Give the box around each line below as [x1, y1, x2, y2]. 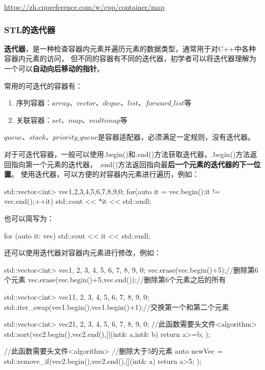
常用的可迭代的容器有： [4, 80, 83, 91]
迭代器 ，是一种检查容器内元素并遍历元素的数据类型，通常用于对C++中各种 [4, 43, 256, 54]
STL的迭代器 [4, 23, 56, 36]
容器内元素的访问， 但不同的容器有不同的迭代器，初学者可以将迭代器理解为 [4, 53, 256, 64]
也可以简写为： [4, 213, 54, 223]
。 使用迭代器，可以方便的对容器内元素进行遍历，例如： [11, 169, 199, 179]
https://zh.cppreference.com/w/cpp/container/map [4, 2, 165, 12]
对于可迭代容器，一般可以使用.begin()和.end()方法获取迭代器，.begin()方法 [4, 148, 250, 159]
